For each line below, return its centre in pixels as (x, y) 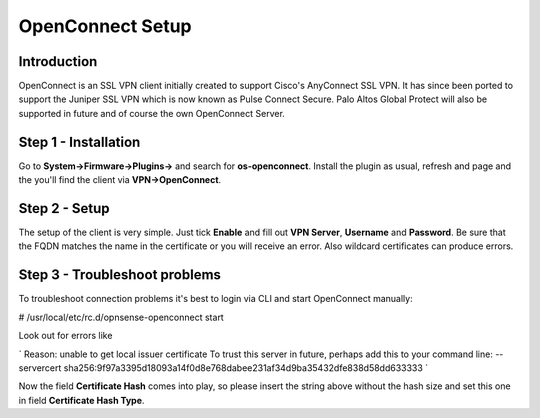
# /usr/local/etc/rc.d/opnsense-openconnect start (121, 317)
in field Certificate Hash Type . (81, 400)
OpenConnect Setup (105, 26)
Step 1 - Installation (79, 141)
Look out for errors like (65, 336)
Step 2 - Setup (64, 208)
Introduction (58, 61)
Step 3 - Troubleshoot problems (120, 275)
